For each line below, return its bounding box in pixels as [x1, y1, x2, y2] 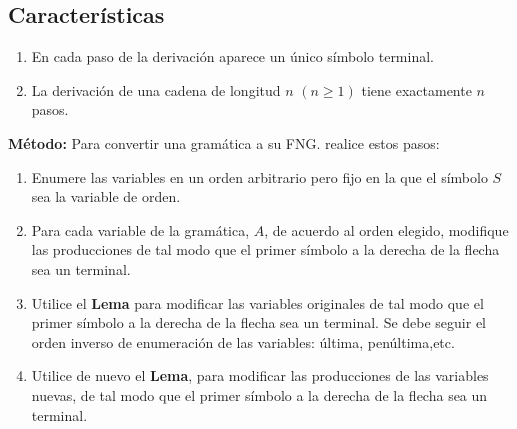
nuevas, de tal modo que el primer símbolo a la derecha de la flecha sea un [31, 384, 488, 405]
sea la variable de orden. [31, 186, 181, 207]
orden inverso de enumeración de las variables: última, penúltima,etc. [31, 331, 455, 352]
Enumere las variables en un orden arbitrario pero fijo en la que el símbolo [31, 166, 488, 187]
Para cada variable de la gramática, [31, 219, 250, 240]
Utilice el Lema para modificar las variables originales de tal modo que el [31, 292, 484, 313]
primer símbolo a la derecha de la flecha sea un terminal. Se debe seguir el [31, 312, 487, 333]
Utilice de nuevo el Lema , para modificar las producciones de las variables [31, 365, 489, 386]
